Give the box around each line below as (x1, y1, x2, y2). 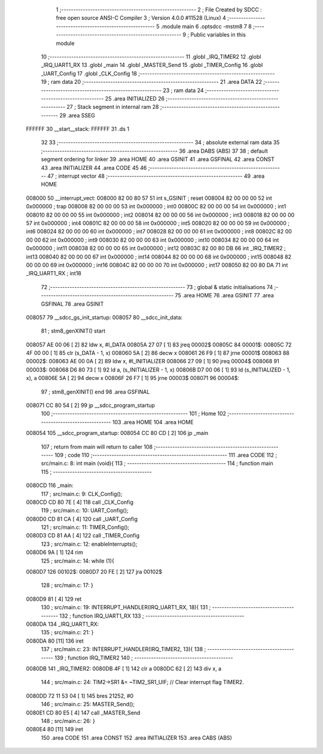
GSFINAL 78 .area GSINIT (41, 300, 104, 308)
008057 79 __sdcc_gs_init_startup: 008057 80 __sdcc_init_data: (26, 314, 182, 321)
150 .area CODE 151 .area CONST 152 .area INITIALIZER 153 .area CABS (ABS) (41, 734, 233, 741)
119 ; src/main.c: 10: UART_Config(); (41, 507, 129, 514)
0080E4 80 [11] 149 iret (26, 726, 84, 733)
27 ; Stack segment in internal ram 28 (66, 104, 159, 111)
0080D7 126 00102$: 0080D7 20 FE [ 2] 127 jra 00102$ (26, 568, 163, 576)
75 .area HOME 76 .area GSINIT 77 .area (175, 292, 275, 299)
